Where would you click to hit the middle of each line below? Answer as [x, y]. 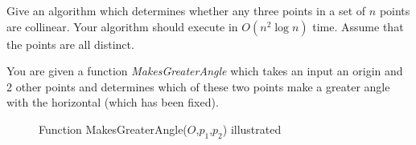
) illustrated [252, 129]
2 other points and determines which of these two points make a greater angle [198, 86]
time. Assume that [358, 26]
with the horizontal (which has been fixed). [113, 102]
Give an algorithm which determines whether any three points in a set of [186, 10]
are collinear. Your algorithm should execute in [122, 26]
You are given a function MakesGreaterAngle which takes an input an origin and [205, 71]
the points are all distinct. [70, 44]
